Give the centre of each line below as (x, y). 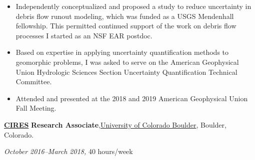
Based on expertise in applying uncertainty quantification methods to (122, 52)
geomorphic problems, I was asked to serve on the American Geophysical (127, 62)
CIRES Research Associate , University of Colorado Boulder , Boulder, (115, 124)
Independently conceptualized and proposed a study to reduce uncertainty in (133, 6)
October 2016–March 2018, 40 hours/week (68, 151)
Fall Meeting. (36, 108)
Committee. (34, 81)
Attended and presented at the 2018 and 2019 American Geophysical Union (132, 98)
